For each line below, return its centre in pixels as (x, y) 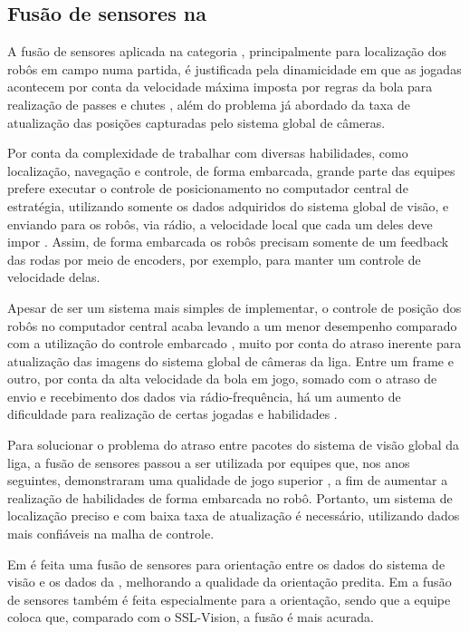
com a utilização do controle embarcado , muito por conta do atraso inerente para (234, 343)
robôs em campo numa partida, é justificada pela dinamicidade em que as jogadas (234, 68)
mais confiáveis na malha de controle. (111, 534)
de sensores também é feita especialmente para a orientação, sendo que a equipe (229, 599)
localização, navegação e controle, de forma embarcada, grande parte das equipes (231, 170)
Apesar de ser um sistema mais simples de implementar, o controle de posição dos (234, 307)
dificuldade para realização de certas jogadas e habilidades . (172, 414)
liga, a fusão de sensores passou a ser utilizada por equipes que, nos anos (209, 462)
